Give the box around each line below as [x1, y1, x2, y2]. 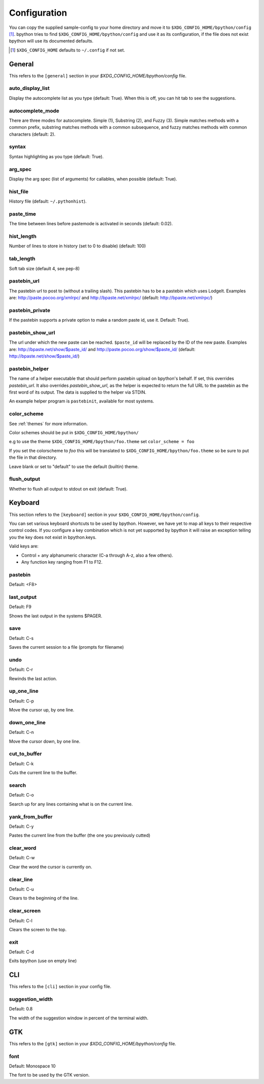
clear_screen [9, 907, 41, 914]
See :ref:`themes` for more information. [9, 421, 88, 426]
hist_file [9, 188, 29, 195]
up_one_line [9, 688, 39, 695]
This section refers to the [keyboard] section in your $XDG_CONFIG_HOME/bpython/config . [9, 512, 200, 518]
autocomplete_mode [9, 107, 60, 114]
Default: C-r [9, 666, 33, 673]
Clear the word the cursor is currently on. [9, 864, 92, 870]
